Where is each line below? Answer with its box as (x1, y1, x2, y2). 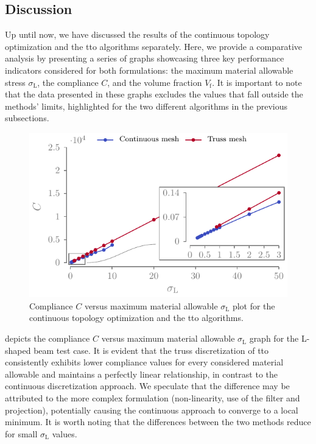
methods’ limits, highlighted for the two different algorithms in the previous (5, 99, 288, 112)
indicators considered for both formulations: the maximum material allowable (5, 63, 293, 76)
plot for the (232, 299, 275, 312)
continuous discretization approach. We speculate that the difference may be (5, 379, 290, 392)
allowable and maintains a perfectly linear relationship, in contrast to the (5, 367, 278, 380)
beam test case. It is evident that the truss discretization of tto (33, 344, 269, 356)
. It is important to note (212, 76, 302, 88)
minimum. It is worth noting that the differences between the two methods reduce (5, 415, 311, 428)
